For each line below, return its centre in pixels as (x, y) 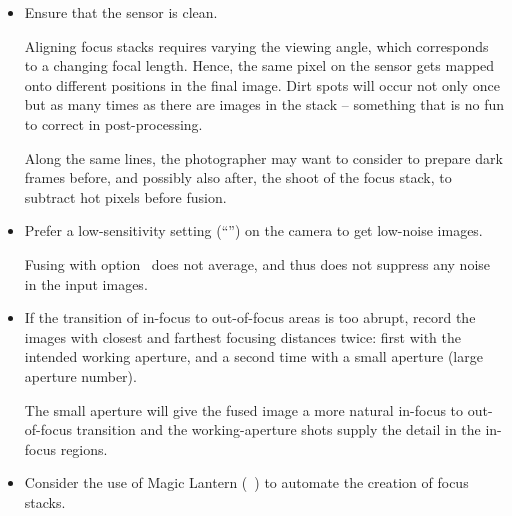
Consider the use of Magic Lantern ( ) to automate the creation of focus (246, 482)
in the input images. (86, 283)
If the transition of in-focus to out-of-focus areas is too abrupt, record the (250, 317)
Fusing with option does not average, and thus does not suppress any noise (257, 263)
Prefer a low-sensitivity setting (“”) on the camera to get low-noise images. (253, 230)
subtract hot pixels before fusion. (125, 196)
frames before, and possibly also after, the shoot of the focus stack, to (238, 177)
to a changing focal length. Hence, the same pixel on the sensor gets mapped (259, 65)
